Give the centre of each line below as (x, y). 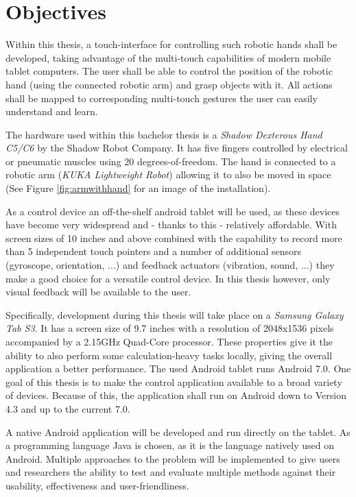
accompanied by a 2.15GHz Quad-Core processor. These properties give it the (169, 341)
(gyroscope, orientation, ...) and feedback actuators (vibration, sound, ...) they (170, 265)
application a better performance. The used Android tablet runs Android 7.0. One (178, 368)
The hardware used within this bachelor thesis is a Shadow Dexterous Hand (164, 134)
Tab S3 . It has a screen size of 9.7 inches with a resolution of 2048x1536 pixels (170, 328)
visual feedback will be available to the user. (98, 292)
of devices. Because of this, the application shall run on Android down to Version (176, 395)
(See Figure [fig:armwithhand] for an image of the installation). (138, 188)
